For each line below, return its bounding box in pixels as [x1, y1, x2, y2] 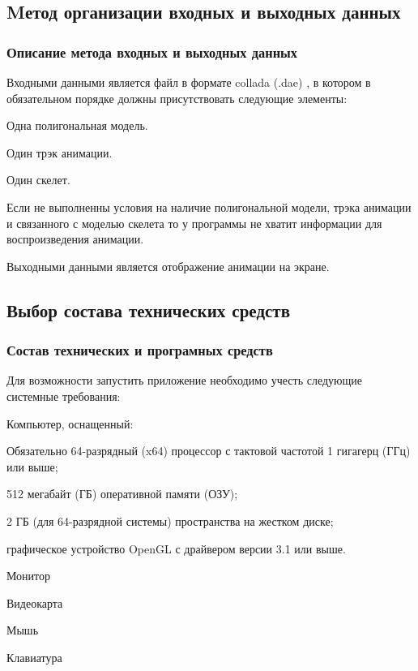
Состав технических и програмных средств [6, 340, 273, 360]
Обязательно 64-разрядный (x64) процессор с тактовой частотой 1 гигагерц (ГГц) [6, 442, 411, 459]
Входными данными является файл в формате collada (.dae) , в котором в [6, 74, 371, 90]
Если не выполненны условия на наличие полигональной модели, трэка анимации [6, 198, 412, 215]
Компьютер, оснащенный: [6, 415, 134, 432]
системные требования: [6, 387, 121, 404]
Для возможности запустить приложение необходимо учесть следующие [6, 372, 362, 389]
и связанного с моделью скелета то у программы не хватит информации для [6, 214, 382, 231]
